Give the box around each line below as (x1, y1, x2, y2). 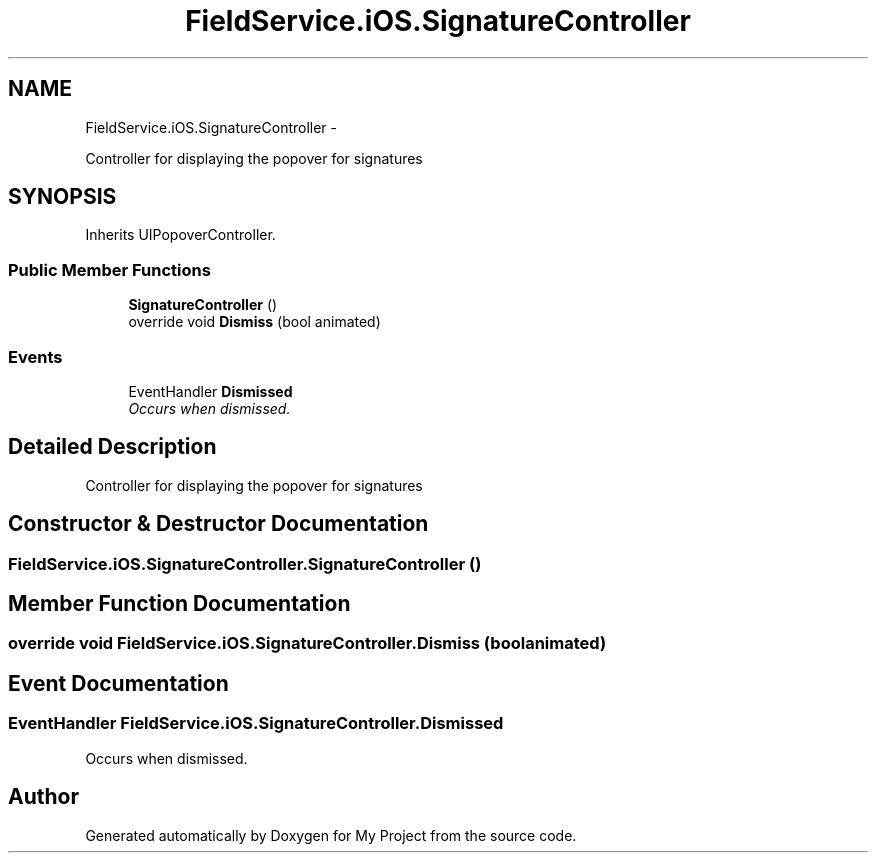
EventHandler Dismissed (128, 382, 293, 400)
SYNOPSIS (8, 184, 117, 210)
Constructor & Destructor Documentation (8, 511, 429, 537)
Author (8, 784, 79, 810)
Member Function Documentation (8, 591, 351, 617)
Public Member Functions (8, 259, 211, 280)
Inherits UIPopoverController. (85, 226, 276, 244)
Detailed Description (8, 434, 217, 460)
